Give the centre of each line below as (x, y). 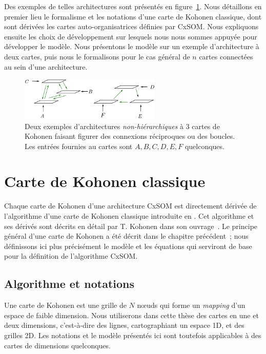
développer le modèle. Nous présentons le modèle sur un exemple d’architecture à (132, 46)
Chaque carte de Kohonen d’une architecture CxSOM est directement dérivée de (130, 206)
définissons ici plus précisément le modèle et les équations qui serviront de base (128, 246)
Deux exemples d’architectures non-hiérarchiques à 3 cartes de (122, 126)
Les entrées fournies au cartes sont (79, 146)
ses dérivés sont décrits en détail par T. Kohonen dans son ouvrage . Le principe (131, 226)
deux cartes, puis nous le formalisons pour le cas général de (97, 56)
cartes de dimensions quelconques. (57, 345)
